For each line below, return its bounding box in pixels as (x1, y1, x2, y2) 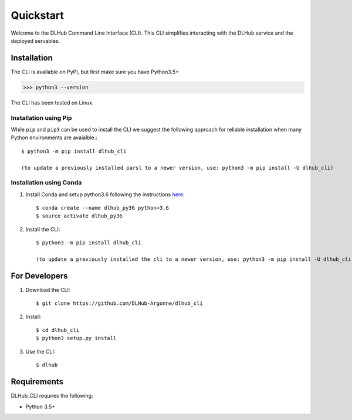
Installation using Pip (11, 113, 72, 122)
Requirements (11, 377, 64, 387)
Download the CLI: (25, 286, 70, 293)
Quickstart (11, 9, 65, 22)
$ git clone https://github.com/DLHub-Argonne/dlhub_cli (36, 300, 204, 307)
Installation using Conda (11, 179, 82, 187)
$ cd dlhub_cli (36, 327, 80, 334)
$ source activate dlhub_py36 (36, 213, 123, 220)
